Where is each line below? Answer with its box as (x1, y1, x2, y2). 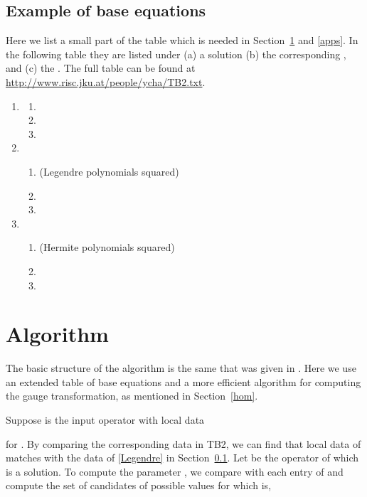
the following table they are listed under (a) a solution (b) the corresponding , (6, 46, 346, 61)
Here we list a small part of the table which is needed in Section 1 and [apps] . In (6, 33, 358, 48)
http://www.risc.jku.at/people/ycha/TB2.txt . (6, 74, 206, 89)
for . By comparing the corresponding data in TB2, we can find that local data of (6, 436, 361, 451)
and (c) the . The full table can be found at (6, 60, 196, 75)
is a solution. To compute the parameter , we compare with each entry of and (6, 464, 344, 479)
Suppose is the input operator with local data (6, 412, 205, 427)
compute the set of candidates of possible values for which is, (6, 478, 272, 493)
